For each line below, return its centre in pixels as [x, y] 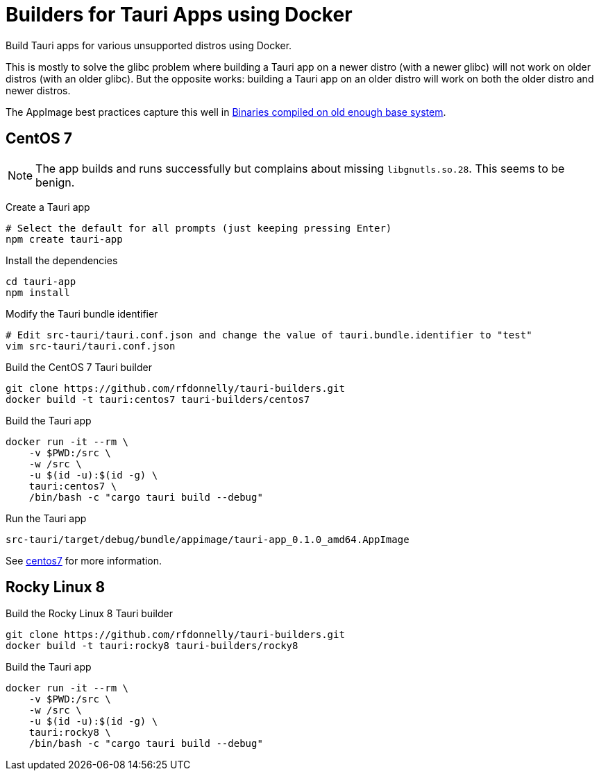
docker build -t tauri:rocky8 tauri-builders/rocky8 [152, 646]
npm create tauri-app [64, 239]
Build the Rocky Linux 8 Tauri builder [89, 614]
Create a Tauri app [48, 207]
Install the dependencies [62, 260]
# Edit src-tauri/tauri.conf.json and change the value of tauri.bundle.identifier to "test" [269, 335]
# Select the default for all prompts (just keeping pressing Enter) [199, 228]
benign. [55, 182]
